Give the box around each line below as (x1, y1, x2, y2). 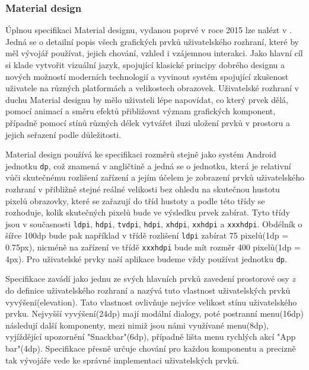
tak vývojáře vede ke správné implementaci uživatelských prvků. (5, 353, 239, 366)
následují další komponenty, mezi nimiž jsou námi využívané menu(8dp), (5, 318, 269, 331)
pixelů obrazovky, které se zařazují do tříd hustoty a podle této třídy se (5, 194, 265, 207)
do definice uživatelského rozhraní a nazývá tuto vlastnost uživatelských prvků (5, 284, 291, 296)
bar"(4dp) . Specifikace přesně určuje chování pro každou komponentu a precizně (5, 342, 296, 354)
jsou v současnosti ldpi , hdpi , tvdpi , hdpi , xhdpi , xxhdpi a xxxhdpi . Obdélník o (5, 217, 302, 230)
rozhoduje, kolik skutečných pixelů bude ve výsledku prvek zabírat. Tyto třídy (5, 206, 290, 218)
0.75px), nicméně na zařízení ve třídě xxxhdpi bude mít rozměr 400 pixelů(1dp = (5, 241, 301, 253)
